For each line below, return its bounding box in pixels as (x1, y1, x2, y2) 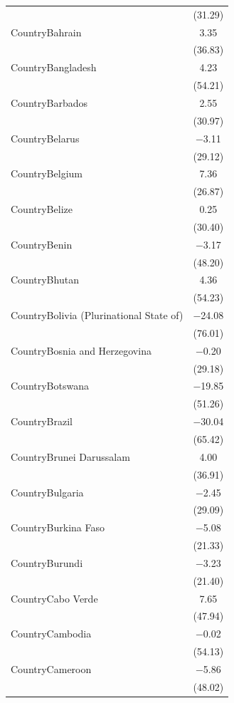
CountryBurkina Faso (11, 520, 105, 535)
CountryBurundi (11, 555, 83, 570)
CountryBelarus (11, 130, 80, 145)
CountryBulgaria (11, 484, 84, 499)
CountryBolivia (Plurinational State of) (11, 308, 184, 323)
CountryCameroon (11, 661, 92, 676)
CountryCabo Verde (11, 590, 98, 605)
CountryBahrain (11, 24, 82, 39)
